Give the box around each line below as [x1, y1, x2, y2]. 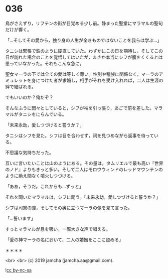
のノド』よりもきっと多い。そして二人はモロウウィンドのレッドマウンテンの [5, 166, 163, 172]
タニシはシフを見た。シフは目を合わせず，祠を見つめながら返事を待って [5, 132, 154, 138]
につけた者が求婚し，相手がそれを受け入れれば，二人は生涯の [36, 77, 163, 83]
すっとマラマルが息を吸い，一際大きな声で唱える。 [5, 226, 111, 232]
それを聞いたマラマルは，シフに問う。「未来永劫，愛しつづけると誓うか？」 [5, 194, 161, 200]
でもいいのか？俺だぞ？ [5, 94, 54, 100]
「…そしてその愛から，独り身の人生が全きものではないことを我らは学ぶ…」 [5, 37, 162, 43]
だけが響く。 [5, 26, 32, 33]
